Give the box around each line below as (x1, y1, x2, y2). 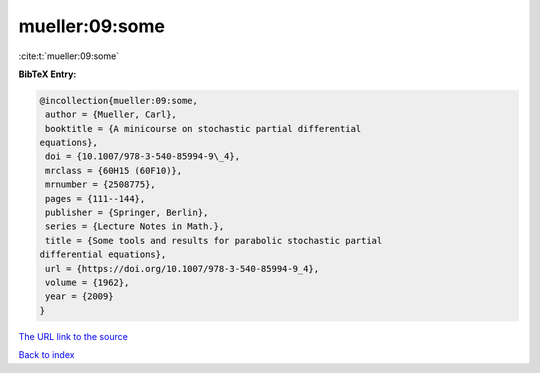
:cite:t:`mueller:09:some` (18, 50, 120, 62)
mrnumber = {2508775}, (45, 179, 157, 190)
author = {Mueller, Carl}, (45, 109, 177, 120)
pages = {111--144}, (45, 193, 146, 204)
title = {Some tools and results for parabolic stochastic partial (45, 235, 383, 246)
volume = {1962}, (45, 277, 130, 288)
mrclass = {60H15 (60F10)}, (45, 165, 183, 176)
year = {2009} (45, 291, 114, 302)
